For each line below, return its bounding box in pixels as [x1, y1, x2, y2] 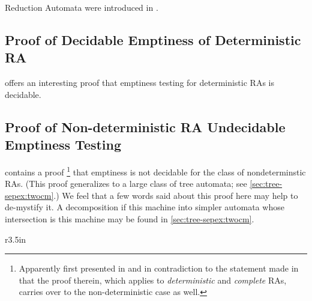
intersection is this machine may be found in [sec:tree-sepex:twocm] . [5, 213, 254, 225]
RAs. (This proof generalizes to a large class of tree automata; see [5, 177, 247, 190]
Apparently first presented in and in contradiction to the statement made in [19, 262, 299, 275]
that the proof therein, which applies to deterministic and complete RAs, [19, 273, 287, 286]
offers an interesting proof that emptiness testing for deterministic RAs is [5, 76, 274, 89]
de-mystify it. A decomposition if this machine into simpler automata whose [5, 201, 284, 213]
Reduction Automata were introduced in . [5, 1, 158, 13]
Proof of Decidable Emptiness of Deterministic [5, 30, 301, 49]
